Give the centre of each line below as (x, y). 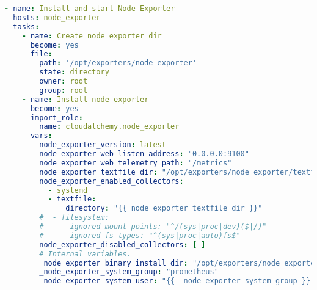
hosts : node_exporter (57, 17)
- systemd (68, 190)
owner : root (64, 81)
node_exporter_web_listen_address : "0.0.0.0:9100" (144, 154)
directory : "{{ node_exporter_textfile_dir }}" (164, 208)
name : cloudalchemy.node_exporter (109, 127)
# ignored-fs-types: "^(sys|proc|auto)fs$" (140, 235)
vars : (41, 136)
